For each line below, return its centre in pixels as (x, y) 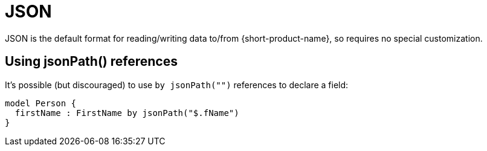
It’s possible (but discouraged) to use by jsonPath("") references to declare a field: (177, 85)
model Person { (41, 103)
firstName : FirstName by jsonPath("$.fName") (127, 113)
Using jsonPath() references (91, 62)
